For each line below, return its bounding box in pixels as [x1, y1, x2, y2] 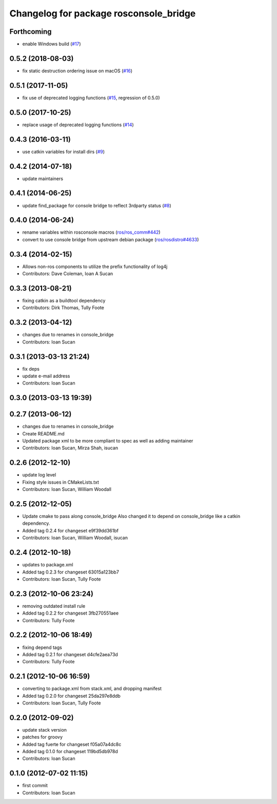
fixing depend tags [22, 644, 63, 650]
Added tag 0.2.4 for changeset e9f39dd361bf [22, 527, 119, 533]
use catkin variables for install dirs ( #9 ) [22, 148, 105, 155]
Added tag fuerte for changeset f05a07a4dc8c [22, 741, 122, 747]
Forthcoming [9, 27, 52, 36]
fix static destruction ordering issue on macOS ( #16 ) [22, 67, 133, 74]
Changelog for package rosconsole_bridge [9, 8, 196, 19]
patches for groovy [22, 734, 63, 740]
